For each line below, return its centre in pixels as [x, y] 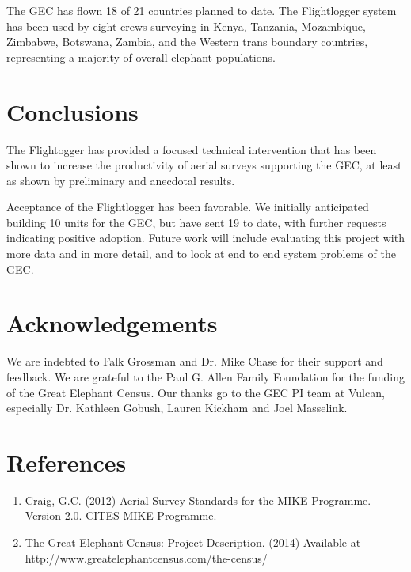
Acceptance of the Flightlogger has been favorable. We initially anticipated [188, 207]
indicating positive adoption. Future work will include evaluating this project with [205, 238]
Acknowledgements [112, 323]
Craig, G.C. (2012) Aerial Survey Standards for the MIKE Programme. [198, 500]
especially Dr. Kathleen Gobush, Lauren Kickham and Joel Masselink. [177, 408]
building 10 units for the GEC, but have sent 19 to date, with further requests [196, 222]
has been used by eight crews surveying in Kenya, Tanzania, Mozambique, [186, 26]
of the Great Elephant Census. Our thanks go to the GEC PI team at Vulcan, [196, 392]
